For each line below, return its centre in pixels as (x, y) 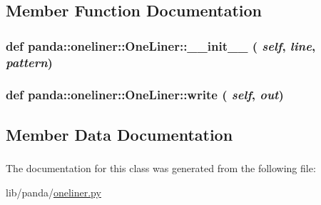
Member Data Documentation (119, 134)
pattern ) (29, 62)
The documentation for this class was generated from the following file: (161, 168)
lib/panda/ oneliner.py (53, 192)
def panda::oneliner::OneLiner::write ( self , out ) (145, 95)
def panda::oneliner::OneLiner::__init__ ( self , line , (161, 45)
